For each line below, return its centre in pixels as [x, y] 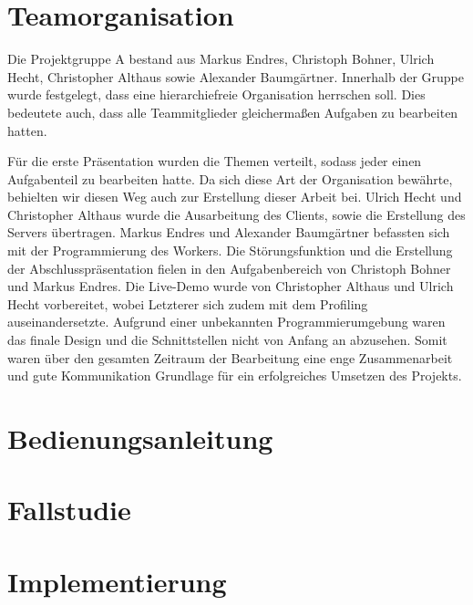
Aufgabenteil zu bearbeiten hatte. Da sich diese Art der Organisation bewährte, [230, 178]
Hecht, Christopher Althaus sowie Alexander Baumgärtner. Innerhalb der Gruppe [236, 76]
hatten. [27, 130]
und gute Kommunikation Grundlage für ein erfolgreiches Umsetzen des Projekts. [235, 376]
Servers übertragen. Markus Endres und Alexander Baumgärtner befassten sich [229, 232]
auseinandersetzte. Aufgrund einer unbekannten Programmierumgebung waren [226, 322]
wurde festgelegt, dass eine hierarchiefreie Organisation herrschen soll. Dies [216, 94]
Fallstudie [69, 510]
